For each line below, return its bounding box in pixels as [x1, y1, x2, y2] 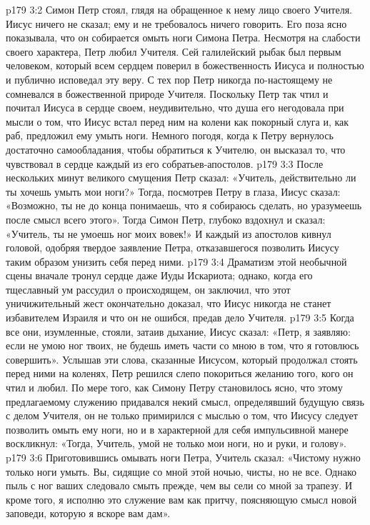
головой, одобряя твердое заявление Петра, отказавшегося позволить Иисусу [6, 240, 339, 255]
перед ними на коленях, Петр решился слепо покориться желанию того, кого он [6, 366, 354, 381]
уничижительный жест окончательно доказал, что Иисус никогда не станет [6, 296, 331, 311]
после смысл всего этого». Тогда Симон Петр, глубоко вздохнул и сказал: [6, 211, 326, 226]
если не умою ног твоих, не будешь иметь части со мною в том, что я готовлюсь [6, 338, 359, 353]
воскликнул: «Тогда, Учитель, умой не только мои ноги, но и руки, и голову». [6, 436, 346, 451]
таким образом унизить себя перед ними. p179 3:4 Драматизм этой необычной [6, 254, 347, 269]
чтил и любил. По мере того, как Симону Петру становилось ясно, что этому [6, 380, 343, 395]
